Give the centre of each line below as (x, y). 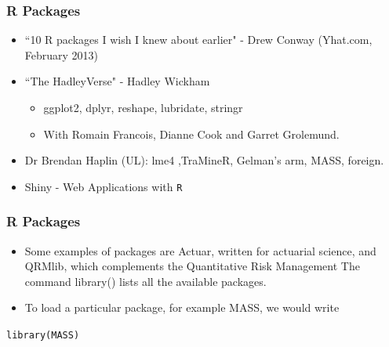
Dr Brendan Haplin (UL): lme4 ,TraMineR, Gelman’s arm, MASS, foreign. (204, 160)
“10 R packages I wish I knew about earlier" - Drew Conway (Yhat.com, (198, 40)
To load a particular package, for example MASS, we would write (182, 307)
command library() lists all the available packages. (145, 281)
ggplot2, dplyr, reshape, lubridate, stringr (143, 107)
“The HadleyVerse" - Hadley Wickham (117, 81)
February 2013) (62, 54)
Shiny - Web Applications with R (104, 186)
